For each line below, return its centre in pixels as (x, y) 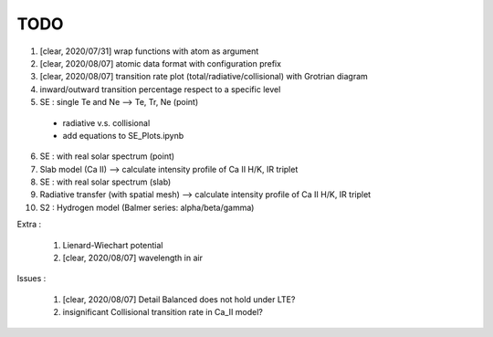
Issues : (31, 279)
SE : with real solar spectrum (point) (107, 156)
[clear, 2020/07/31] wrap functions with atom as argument (149, 51)
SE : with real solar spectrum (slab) (105, 182)
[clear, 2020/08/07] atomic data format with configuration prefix (161, 63)
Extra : (29, 225)
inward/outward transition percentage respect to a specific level (160, 89)
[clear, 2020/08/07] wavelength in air (132, 258)
